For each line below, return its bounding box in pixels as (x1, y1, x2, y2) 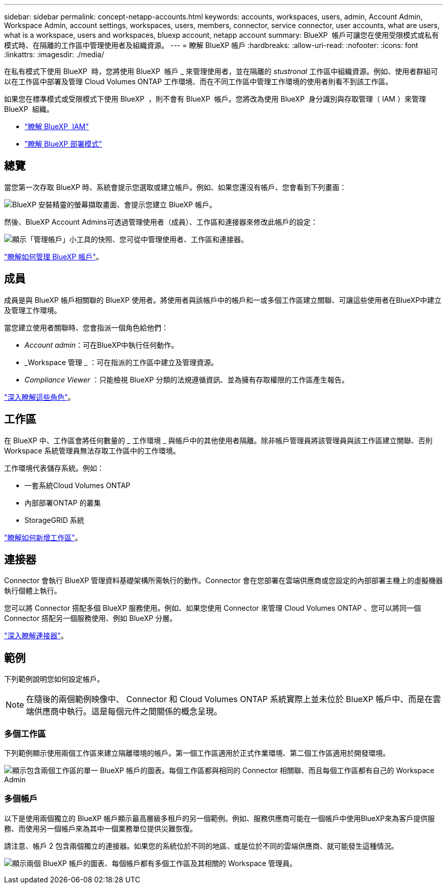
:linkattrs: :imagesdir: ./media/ (4, 50, 104, 59)
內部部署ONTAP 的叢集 (24, 498, 101, 507)
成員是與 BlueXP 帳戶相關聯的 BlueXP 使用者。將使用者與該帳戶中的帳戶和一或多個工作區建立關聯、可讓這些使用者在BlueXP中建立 (4, 295, 442, 304)
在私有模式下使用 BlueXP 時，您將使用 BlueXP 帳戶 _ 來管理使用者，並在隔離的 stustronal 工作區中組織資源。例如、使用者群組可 (4, 67, 438, 76)
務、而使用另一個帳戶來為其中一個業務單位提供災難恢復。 (4, 824, 197, 833)
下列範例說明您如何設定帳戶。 (4, 675, 104, 684)
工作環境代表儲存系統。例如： (4, 463, 104, 472)
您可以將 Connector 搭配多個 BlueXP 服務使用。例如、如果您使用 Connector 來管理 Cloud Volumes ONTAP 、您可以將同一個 (4, 604, 421, 613)
